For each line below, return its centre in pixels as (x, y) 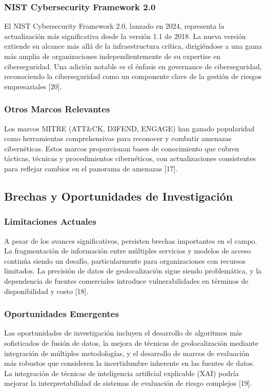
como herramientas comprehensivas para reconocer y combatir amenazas (118, 138)
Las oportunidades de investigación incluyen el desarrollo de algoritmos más (123, 333)
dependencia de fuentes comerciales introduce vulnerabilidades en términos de (126, 280)
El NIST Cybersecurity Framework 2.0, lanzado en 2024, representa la (114, 26)
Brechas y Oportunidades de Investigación (119, 196)
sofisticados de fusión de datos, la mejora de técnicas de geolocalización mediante (131, 342)
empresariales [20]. (33, 86)
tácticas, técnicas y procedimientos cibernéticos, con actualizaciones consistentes (130, 158)
